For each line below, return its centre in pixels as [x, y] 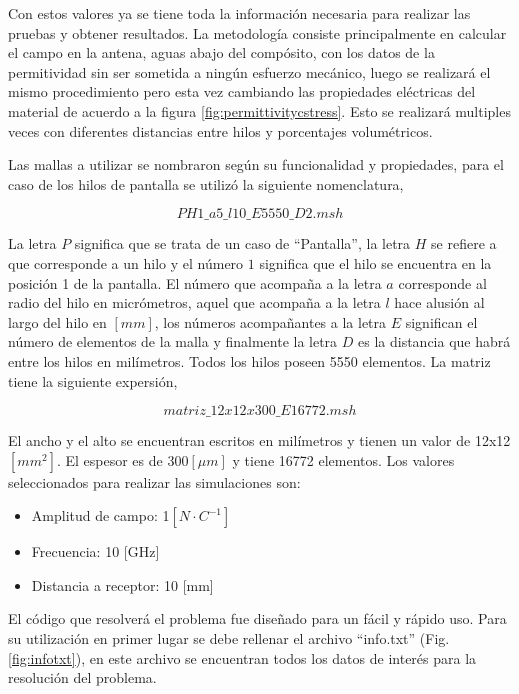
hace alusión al [439, 302]
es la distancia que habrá [434, 341]
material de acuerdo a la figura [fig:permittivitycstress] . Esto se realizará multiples [259, 110]
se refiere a [464, 243]
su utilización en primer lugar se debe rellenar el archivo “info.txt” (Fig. [229, 638]
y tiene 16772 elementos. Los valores [343, 459]
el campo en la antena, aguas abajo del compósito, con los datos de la [221, 52]
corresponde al [442, 282]
